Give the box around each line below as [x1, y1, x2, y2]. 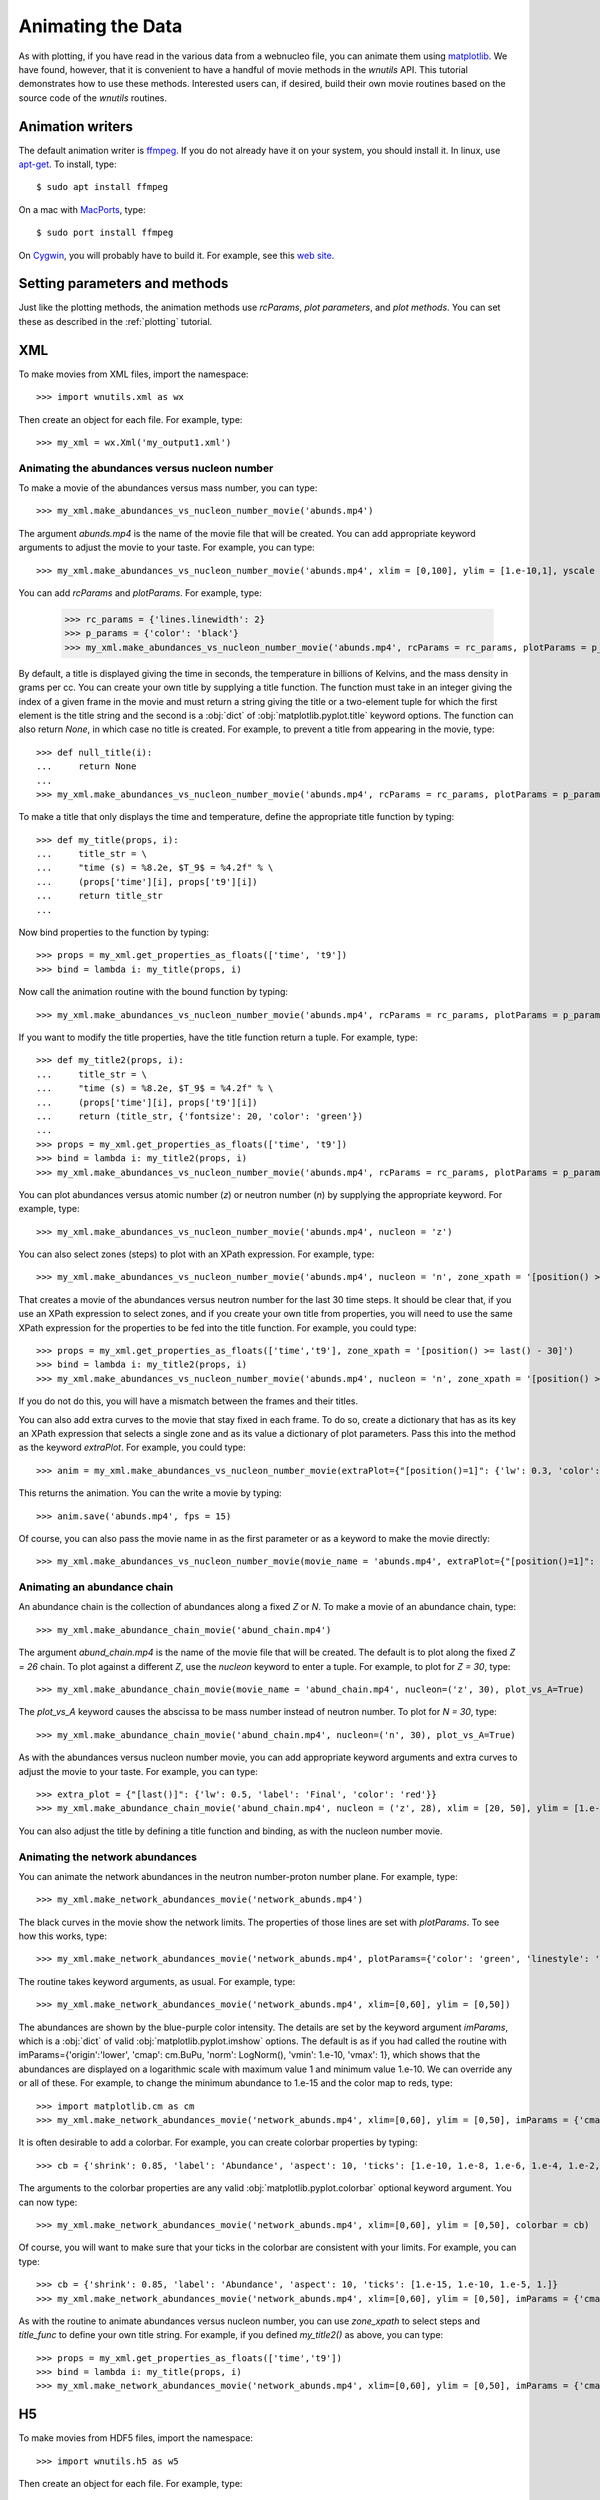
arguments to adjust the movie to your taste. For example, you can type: [18, 541, 315, 554]
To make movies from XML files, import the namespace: [18, 368, 249, 380]
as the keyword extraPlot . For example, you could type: [18, 1441, 246, 1454]
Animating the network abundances [18, 1850, 197, 1864]
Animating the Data [18, 15, 183, 37]
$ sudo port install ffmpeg [36, 227, 174, 239]
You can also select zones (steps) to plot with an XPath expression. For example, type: [18, 1248, 375, 1260]
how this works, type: [18, 1930, 108, 1942]
